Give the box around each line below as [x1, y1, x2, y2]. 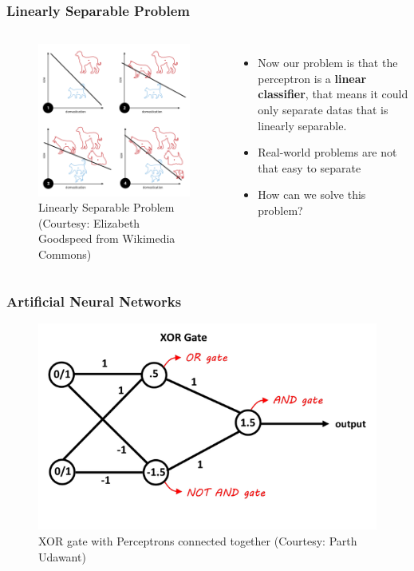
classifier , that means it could [258, 85, 408, 102]
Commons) [38, 246, 92, 263]
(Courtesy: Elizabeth [38, 214, 140, 231]
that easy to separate [258, 159, 361, 176]
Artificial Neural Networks [6, 291, 182, 311]
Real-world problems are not [258, 144, 397, 161]
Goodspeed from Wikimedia [38, 230, 175, 247]
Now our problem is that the [258, 54, 398, 71]
